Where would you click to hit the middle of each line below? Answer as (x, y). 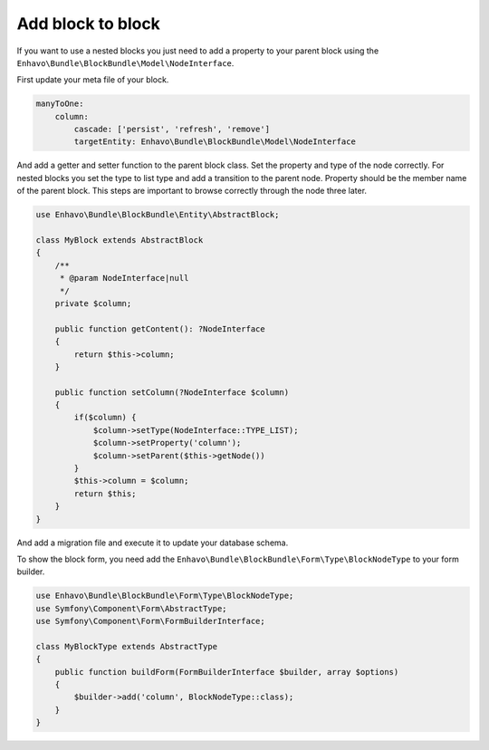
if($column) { (105, 418)
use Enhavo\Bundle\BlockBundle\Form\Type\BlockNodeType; (165, 596)
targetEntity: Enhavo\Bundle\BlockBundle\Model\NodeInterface (215, 142)
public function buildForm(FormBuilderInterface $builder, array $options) (227, 672)
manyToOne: (60, 104)
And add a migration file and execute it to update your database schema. (153, 543)
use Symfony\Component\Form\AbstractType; (131, 608)
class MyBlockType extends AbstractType (126, 646)
